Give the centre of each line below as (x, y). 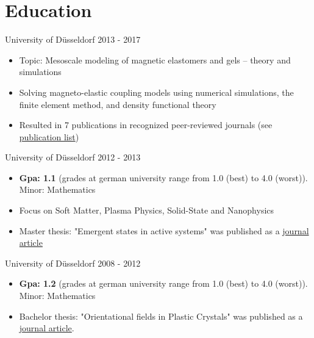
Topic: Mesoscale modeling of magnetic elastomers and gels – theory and (155, 59)
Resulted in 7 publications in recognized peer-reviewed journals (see (146, 125)
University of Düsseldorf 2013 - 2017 (73, 39)
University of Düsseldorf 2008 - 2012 (73, 263)
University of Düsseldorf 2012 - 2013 (73, 157)
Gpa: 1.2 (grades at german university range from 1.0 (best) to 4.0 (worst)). (163, 283)
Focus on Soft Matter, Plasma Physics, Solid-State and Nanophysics (147, 210)
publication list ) (49, 136)
